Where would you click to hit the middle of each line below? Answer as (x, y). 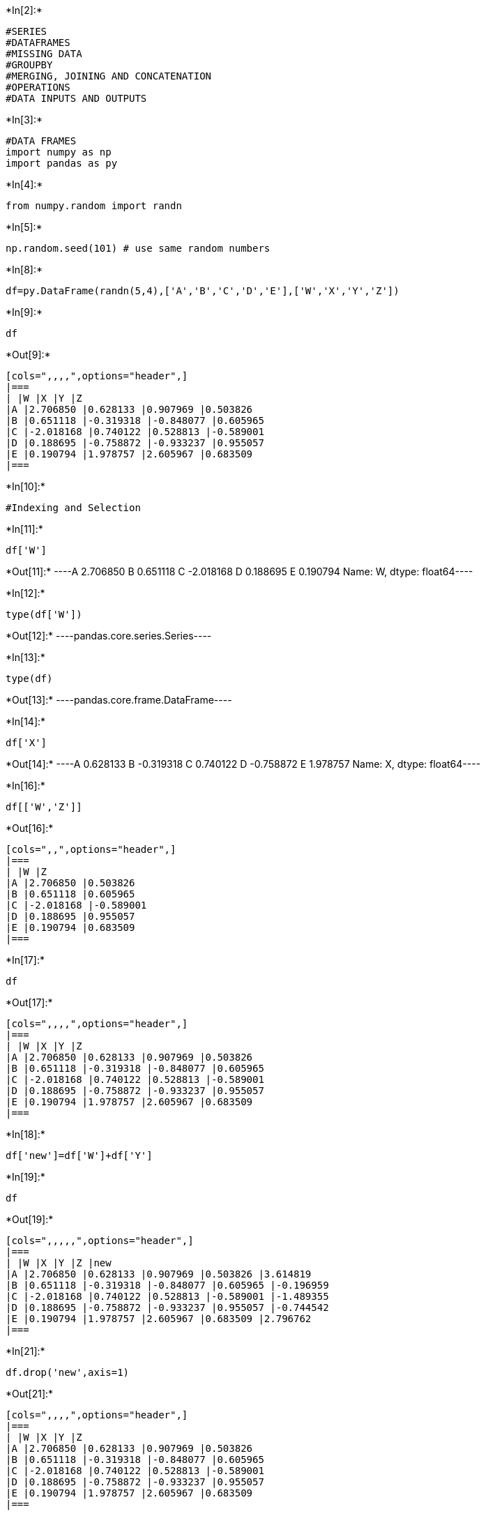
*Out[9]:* (28, 355)
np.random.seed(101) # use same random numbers (138, 248)
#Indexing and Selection (73, 508)
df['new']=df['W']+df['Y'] (79, 1155)
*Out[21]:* (30, 1394)
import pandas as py (62, 163)
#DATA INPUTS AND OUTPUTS (76, 98)
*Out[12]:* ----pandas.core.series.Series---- (109, 636)
